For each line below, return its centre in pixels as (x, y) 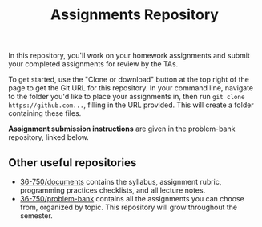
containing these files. (45, 113)
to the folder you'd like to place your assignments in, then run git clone (127, 97)
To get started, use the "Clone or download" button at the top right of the (129, 80)
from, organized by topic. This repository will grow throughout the (129, 207)
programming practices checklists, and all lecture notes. (113, 190)
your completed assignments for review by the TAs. (93, 64)
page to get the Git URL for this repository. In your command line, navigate (131, 88)
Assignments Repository (135, 15)
